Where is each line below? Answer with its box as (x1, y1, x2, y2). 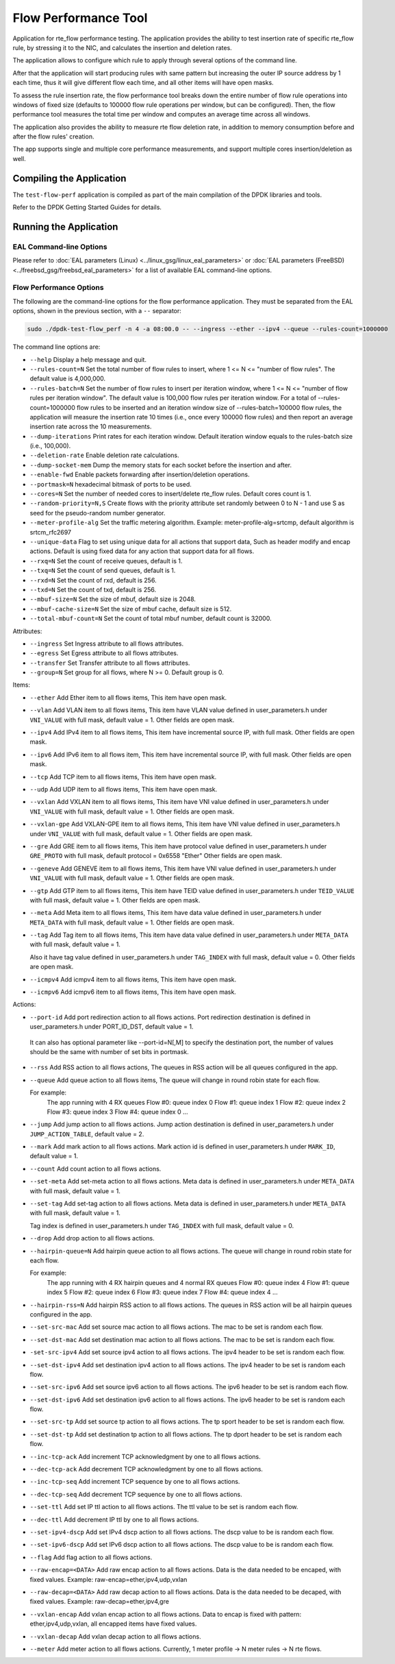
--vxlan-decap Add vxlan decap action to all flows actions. (29, 1632, 201, 1641)
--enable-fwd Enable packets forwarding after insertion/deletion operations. (29, 470, 250, 479)
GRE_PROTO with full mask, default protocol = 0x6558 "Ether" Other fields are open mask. (29, 852, 283, 860)
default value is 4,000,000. (29, 374, 106, 383)
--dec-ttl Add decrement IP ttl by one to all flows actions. (29, 1515, 199, 1524)
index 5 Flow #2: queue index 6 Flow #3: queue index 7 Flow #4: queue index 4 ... (47, 1288, 278, 1297)
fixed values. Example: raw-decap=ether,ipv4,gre (29, 1598, 169, 1606)
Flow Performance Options (12, 283, 104, 293)
